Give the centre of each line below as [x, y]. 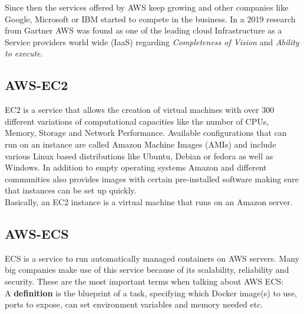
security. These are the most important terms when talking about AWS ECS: [144, 281]
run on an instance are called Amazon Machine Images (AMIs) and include [141, 144]
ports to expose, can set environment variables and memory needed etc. [134, 304]
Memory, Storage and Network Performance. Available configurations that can [146, 133]
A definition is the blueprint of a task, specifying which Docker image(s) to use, [151, 293]
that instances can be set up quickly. [71, 190]
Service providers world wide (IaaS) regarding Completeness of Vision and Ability [152, 41]
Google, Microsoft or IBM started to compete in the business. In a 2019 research [150, 19]
